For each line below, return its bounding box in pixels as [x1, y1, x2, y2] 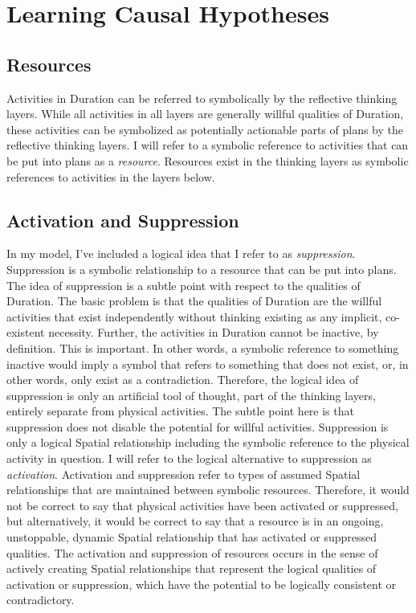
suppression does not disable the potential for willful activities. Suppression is [6, 418, 389, 435]
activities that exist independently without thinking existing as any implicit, [6, 308, 382, 325]
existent [6, 324, 45, 341]
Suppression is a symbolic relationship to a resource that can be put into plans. [6, 260, 397, 277]
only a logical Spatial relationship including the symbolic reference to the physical [6, 434, 410, 451]
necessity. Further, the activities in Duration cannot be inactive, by [48, 324, 379, 341]
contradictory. [6, 591, 75, 608]
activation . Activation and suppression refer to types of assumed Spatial [6, 465, 361, 482]
